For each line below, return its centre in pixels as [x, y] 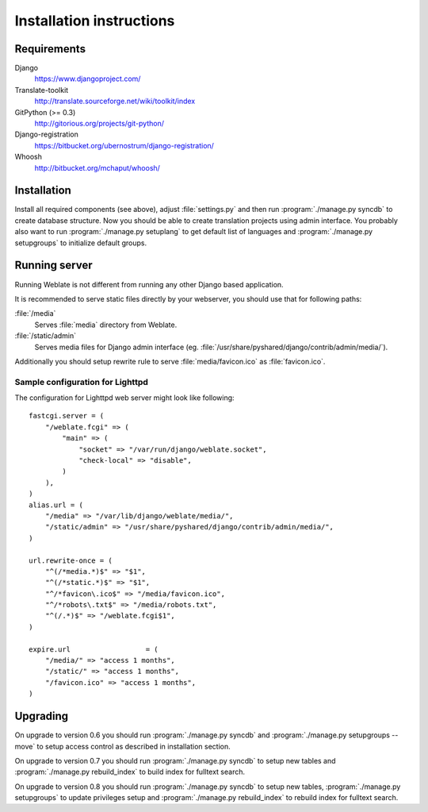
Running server [53, 266]
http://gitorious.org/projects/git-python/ [99, 124]
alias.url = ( [56, 505]
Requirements [50, 49]
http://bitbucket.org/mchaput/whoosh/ [97, 167]
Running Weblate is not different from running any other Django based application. [149, 284]
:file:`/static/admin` [46, 336]
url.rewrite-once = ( [71, 560]
